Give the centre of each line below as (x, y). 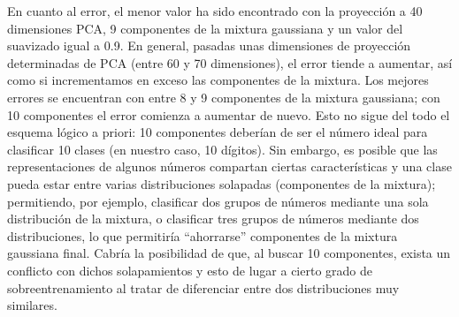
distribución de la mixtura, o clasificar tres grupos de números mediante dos (213, 219)
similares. (32, 305)
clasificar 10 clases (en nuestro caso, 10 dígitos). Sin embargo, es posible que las (222, 149)
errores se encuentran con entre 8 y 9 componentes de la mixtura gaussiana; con (224, 97)
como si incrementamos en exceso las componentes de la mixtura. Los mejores (218, 80)
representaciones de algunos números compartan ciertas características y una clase (229, 166)
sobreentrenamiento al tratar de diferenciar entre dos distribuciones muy (203, 287)
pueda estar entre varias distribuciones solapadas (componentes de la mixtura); (222, 183)
